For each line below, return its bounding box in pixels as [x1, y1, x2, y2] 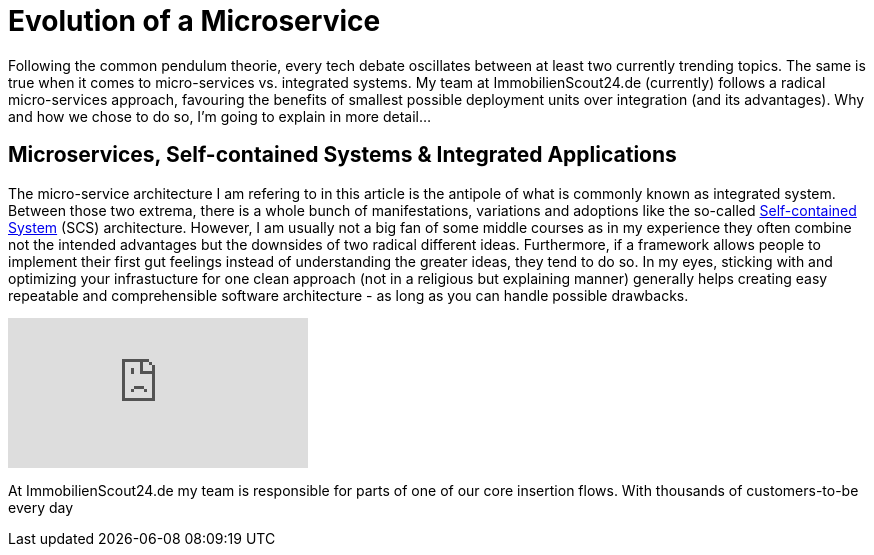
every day [8, 498, 74, 516]
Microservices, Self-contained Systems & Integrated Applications [8, 142, 677, 168]
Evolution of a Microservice [8, 4, 381, 38]
